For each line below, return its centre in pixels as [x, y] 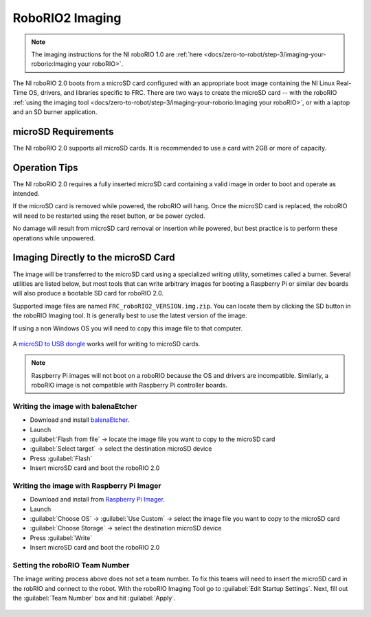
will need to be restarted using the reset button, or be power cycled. [109, 216]
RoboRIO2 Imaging [67, 18]
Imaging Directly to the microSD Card [94, 258]
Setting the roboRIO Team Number [71, 565]
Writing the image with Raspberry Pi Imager [87, 486]
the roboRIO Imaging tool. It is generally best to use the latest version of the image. [130, 315]
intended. [26, 194]
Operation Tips [45, 167]
